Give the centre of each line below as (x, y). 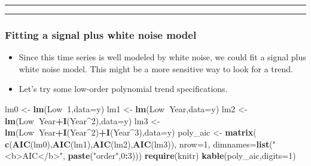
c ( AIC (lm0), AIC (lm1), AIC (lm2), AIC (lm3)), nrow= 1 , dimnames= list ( (139, 144)
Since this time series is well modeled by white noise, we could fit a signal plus (162, 57)
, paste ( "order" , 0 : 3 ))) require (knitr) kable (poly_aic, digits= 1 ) (179, 156)
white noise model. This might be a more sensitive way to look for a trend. (156, 68)
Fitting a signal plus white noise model (101, 34)
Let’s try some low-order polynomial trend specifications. (123, 89)
